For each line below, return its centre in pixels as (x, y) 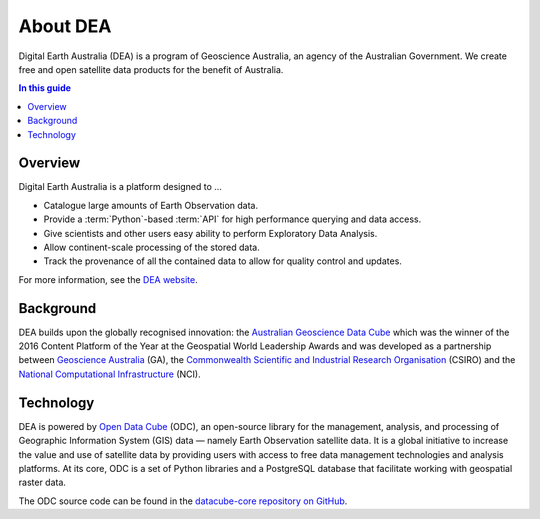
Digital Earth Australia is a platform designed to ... (120, 187)
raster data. (42, 482)
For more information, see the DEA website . (108, 279)
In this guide (45, 88)
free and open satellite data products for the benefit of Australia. (151, 69)
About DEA (65, 26)
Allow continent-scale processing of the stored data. (151, 247)
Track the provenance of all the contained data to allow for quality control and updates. (222, 261)
